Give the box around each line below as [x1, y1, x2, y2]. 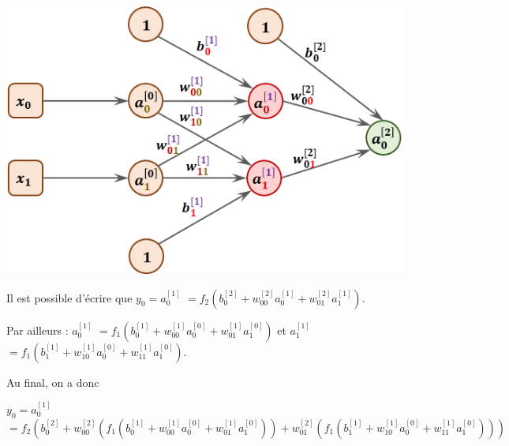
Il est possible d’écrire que [6, 289, 133, 305]
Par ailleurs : [6, 321, 69, 338]
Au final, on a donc [6, 373, 99, 390]
